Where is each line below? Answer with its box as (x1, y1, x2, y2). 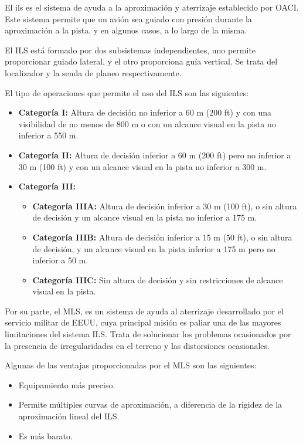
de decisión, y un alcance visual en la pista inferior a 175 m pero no (32, 242, 275, 255)
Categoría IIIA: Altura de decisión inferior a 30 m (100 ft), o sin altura (32, 199, 297, 212)
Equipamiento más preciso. (18, 378, 115, 391)
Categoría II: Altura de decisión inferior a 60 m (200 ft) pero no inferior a (18, 148, 291, 161)
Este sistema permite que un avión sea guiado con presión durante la (5, 12, 252, 25)
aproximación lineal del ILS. (18, 410, 120, 422)
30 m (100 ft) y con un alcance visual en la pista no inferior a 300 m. (18, 160, 267, 172)
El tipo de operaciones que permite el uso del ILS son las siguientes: (5, 86, 249, 99)
